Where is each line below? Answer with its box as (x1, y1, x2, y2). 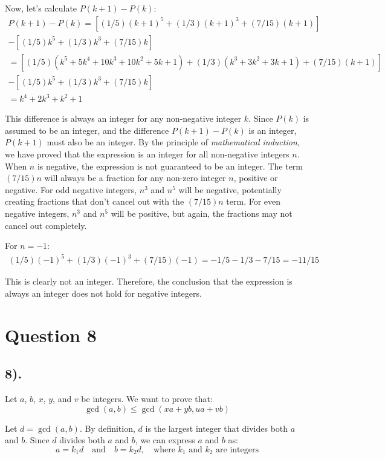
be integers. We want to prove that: (81, 392, 213, 405)
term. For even (226, 195, 281, 208)
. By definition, (79, 421, 135, 434)
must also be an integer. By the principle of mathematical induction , (47, 136, 300, 148)
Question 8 (5, 322, 97, 347)
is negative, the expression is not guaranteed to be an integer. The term (37, 159, 303, 172)
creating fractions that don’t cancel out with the (5, 195, 184, 208)
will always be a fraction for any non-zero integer (44, 171, 226, 184)
